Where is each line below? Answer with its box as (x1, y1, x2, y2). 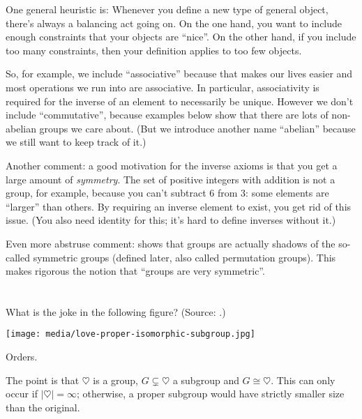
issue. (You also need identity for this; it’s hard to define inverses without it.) (6, 213, 336, 227)
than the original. (6, 399, 80, 414)
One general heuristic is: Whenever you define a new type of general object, (6, 2, 329, 16)
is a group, (93, 372, 138, 387)
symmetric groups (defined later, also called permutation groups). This (33, 250, 336, 264)
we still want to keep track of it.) (6, 135, 146, 149)
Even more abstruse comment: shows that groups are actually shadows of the (6, 236, 335, 250)
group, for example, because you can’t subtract (6, 185, 206, 200)
